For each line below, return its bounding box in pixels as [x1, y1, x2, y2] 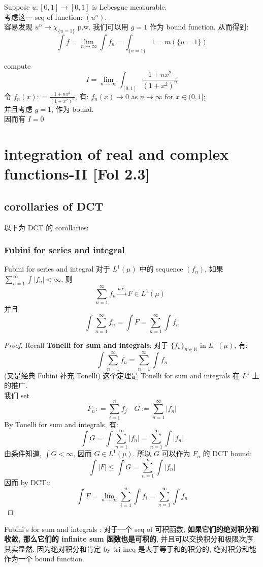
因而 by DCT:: [4, 477, 50, 488]
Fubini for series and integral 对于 [4, 263, 110, 274]
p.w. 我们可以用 [77, 21, 129, 32]
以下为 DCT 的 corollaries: [4, 222, 89, 232]
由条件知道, [4, 448, 42, 459]
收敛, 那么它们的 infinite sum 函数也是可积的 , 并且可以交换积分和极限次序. [4, 533, 255, 544]
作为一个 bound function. [4, 553, 84, 564]
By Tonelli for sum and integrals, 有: [4, 419, 118, 430]
